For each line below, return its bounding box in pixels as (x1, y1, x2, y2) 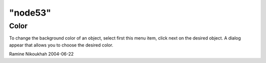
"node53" (9, 7, 51, 18)
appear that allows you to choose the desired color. (9, 42, 113, 48)
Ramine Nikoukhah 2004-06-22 (9, 51, 74, 57)
